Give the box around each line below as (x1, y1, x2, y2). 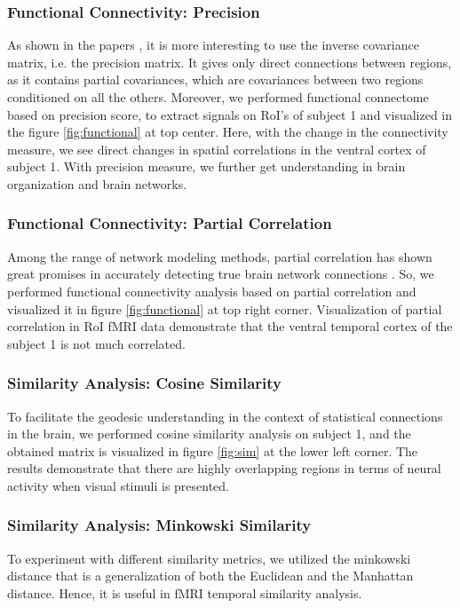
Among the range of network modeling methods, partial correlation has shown (7, 247, 432, 265)
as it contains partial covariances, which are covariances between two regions (7, 70, 424, 89)
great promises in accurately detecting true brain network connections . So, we (7, 265, 434, 283)
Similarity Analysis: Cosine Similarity (7, 372, 282, 394)
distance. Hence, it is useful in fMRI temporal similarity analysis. (7, 583, 362, 602)
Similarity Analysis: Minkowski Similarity (7, 514, 312, 536)
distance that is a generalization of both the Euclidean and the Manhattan (7, 566, 414, 585)
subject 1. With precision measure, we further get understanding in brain (7, 157, 406, 176)
